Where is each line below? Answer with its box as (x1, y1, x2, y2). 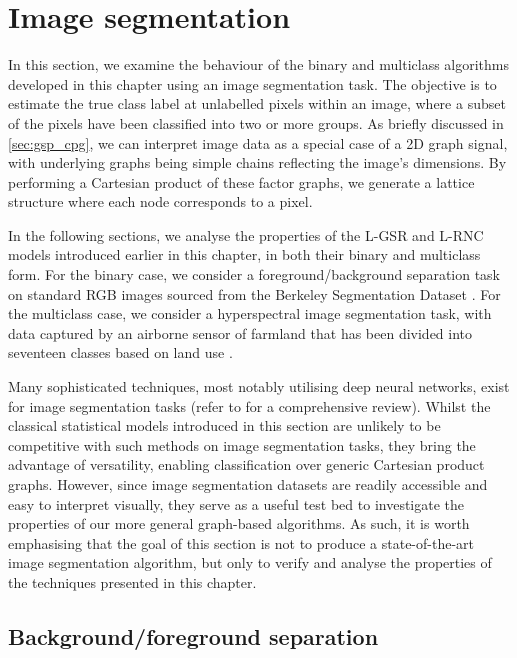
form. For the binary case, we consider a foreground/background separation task (8, 264, 501, 285)
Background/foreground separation (8, 620, 379, 651)
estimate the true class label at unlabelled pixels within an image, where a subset (8, 93, 506, 114)
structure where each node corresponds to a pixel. (8, 191, 313, 212)
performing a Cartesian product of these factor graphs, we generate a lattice (8, 171, 475, 192)
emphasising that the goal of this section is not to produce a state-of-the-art (8, 532, 475, 553)
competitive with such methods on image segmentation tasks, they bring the (8, 434, 476, 455)
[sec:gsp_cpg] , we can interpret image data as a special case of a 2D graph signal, (8, 132, 508, 153)
